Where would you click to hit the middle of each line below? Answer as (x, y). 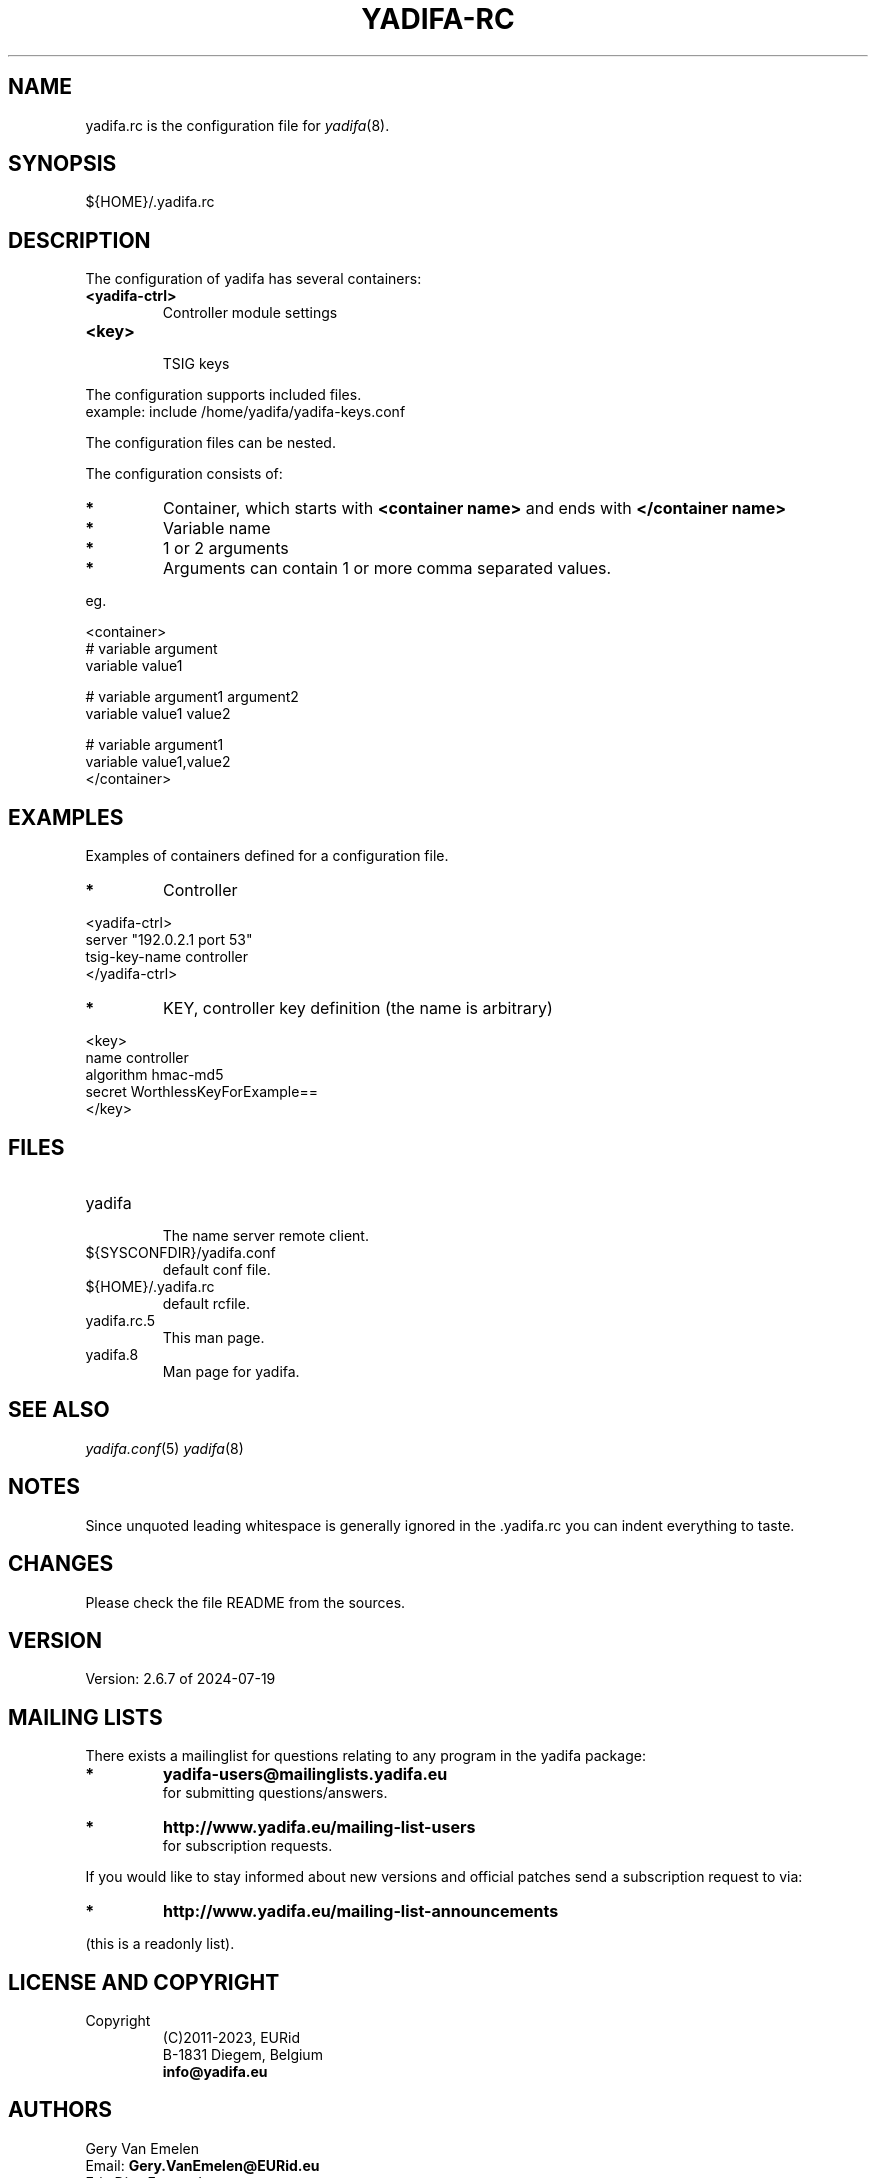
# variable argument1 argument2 (192, 697)
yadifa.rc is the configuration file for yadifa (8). (237, 125)
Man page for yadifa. (231, 1371)
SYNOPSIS (62, 164)
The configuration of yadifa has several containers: (253, 279)
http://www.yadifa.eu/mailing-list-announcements (361, 1911)
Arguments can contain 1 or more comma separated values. (387, 568)
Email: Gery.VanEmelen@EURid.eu (202, 2165)
